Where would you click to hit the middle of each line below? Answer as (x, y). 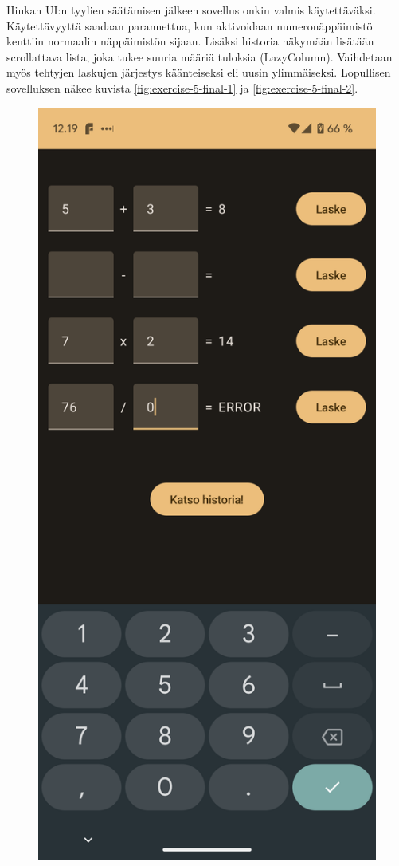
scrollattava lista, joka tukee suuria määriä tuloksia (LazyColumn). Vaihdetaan (199, 56)
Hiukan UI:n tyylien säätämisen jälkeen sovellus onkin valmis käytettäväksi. (191, 10)
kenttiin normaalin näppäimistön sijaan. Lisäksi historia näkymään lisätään (190, 41)
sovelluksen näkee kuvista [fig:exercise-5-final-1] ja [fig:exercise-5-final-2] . (182, 87)
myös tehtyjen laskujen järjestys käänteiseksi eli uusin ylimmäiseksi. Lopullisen (199, 72)
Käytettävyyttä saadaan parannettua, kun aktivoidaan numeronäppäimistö (190, 25)
